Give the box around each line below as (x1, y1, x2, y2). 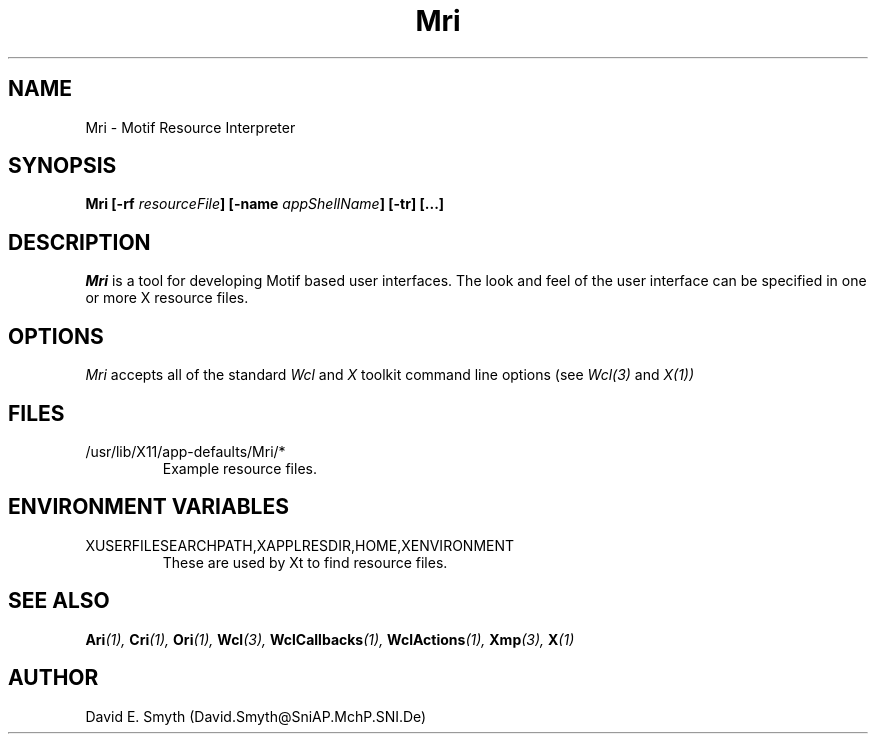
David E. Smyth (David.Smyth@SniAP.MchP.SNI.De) (85, 707, 427, 725)
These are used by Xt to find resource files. (162, 553, 448, 571)
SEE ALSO (8, 588, 110, 614)
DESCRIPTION (8, 229, 151, 255)
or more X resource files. (85, 289, 249, 307)
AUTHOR (8, 665, 99, 691)
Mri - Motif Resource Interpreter (85, 118, 296, 136)
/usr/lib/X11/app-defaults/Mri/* (85, 442, 286, 460)
